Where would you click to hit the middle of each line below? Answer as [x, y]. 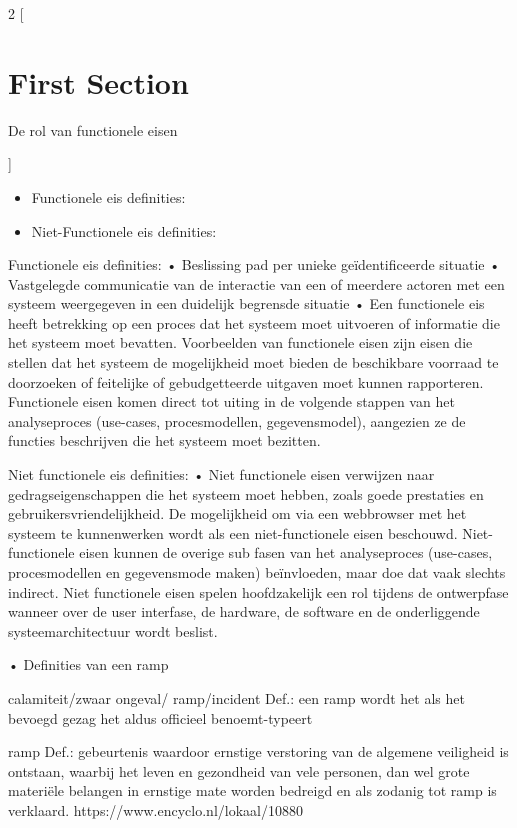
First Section [98, 81]
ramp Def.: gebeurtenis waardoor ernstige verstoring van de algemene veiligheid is [258, 751]
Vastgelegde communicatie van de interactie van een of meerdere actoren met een [256, 283]
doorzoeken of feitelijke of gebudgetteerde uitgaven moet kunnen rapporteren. [246, 381]
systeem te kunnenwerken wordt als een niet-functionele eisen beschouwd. [233, 532]
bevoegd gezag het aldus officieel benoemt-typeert [160, 717]
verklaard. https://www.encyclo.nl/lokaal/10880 [155, 809]
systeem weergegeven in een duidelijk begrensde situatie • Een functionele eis [246, 303]
